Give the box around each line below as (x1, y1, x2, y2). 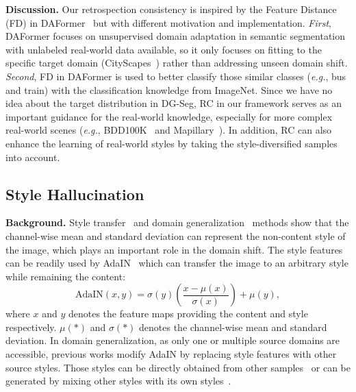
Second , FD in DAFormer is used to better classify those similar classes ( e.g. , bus (5, 69, 346, 83)
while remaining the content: (5, 269, 126, 283)
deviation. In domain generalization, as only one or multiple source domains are (5, 333, 340, 347)
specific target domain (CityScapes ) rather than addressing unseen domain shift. (5, 56, 348, 70)
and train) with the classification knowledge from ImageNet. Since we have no (5, 82, 333, 97)
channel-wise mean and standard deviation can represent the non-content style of (5, 228, 346, 243)
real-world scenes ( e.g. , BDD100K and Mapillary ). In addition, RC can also (5, 123, 332, 137)
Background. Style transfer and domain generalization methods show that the (5, 215, 349, 230)
